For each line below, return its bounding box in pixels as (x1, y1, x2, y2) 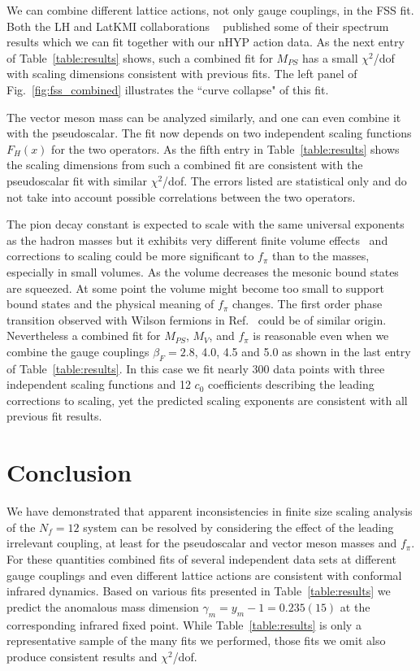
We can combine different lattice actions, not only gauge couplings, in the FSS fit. (6, 2, 414, 18)
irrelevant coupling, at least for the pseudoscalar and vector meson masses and (6, 534, 397, 551)
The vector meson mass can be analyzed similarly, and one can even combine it (6, 108, 401, 125)
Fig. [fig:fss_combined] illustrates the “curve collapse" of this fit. (6, 81, 329, 98)
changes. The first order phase (232, 295, 383, 312)
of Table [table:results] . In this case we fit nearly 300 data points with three (6, 359, 385, 377)
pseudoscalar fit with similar (6, 172, 147, 189)
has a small (301, 49, 358, 66)
